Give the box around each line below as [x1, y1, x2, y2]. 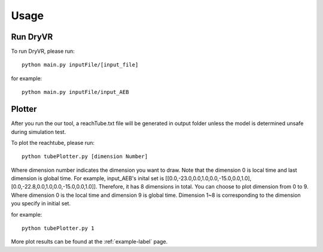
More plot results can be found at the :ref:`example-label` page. [11, 238, 168, 245]
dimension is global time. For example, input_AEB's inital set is [11, 175, 164, 182]
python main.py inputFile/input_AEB [22, 89, 129, 96]
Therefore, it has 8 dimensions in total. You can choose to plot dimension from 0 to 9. [98, 183, 309, 190]
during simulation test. [11, 128, 66, 135]
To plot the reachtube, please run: [11, 139, 95, 146]
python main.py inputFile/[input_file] [22, 62, 139, 68]
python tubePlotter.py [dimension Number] [22, 153, 148, 160]
